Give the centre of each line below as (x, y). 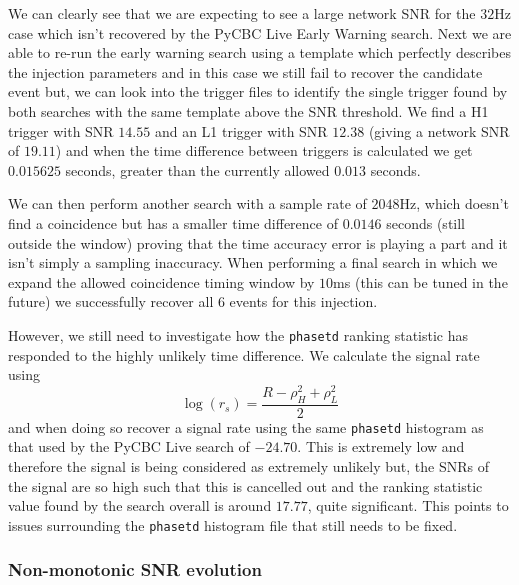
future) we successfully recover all (111, 301)
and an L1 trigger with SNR (241, 130)
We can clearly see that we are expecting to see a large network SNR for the (242, 13)
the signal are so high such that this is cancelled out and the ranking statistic (245, 485)
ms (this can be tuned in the (420, 281)
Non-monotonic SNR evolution (135, 569)
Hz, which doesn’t (454, 203)
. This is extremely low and (381, 446)
